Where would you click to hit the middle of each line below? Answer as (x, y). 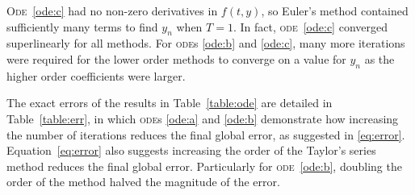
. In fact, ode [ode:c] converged (310, 26)
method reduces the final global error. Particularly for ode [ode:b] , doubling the (204, 166)
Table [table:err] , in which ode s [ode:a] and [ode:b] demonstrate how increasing (203, 118)
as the (379, 58)
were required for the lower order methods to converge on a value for (176, 58)
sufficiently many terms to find (82, 26)
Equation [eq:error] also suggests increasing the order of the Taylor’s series (191, 150)
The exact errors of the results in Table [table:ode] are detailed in (170, 103)
